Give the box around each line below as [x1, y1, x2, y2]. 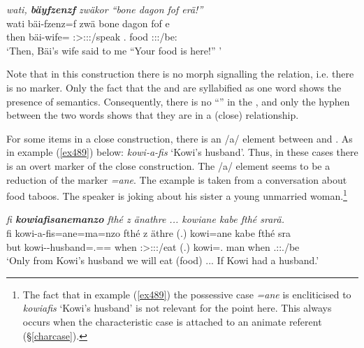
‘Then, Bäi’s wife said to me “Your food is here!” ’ [6, 43, 222, 57]
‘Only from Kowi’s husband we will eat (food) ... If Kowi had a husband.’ [6, 253, 319, 268]
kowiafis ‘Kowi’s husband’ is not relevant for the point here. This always [22, 300, 332, 315]
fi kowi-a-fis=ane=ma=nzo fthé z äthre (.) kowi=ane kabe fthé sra [6, 225, 291, 240]
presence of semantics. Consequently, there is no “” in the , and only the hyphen [6, 94, 350, 108]
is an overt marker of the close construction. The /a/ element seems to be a [6, 158, 330, 173]
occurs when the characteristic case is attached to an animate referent [22, 314, 322, 328]
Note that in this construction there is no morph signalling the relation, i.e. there [6, 66, 354, 81]
